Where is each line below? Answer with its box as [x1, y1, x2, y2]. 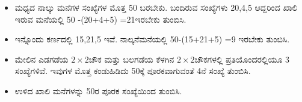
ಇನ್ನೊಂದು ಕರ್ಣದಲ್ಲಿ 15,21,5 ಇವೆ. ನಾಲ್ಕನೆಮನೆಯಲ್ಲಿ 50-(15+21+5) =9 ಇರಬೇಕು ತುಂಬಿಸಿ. [14, 33, 290, 45]
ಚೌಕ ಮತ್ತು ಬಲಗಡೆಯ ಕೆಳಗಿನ [88, 52, 174, 65]
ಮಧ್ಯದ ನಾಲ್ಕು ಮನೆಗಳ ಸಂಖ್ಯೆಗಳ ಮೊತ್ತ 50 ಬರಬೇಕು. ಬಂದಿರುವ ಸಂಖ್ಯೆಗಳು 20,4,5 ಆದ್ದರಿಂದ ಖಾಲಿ [14, 1, 298, 13]
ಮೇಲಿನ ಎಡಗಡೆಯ [14, 52, 69, 65]
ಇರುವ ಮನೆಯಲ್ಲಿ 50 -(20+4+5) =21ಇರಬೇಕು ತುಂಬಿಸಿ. [14, 13, 186, 25]
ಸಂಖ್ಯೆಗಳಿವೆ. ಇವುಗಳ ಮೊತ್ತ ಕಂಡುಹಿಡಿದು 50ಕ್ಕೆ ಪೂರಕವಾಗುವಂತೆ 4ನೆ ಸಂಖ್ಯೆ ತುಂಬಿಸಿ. [14, 64, 251, 77]
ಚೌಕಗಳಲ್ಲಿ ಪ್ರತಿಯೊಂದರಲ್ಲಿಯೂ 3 [194, 52, 290, 65]
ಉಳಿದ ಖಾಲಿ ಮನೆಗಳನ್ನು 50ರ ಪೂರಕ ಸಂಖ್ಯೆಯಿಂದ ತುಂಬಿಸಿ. [14, 84, 182, 97]
